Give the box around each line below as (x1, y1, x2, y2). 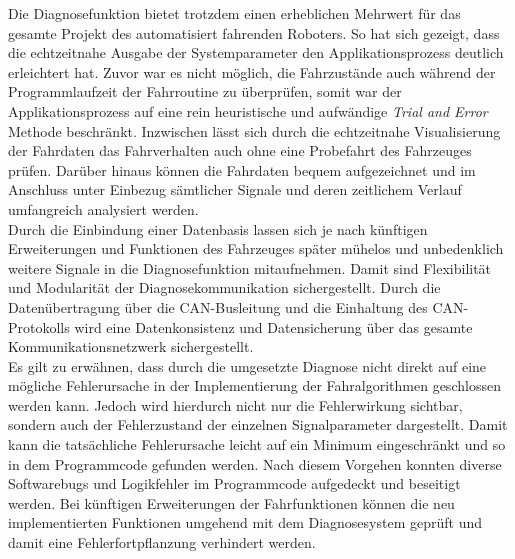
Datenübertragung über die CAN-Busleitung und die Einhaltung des (8, 296, 428, 317)
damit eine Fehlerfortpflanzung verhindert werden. (8, 532, 316, 553)
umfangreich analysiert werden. (8, 198, 199, 219)
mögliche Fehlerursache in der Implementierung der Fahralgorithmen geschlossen (8, 375, 501, 396)
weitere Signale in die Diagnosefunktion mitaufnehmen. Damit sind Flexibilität (8, 257, 492, 278)
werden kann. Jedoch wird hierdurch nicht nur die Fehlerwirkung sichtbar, (8, 394, 463, 415)
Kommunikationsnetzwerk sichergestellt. (8, 336, 254, 357)
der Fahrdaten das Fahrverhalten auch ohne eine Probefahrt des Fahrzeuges (8, 140, 472, 161)
